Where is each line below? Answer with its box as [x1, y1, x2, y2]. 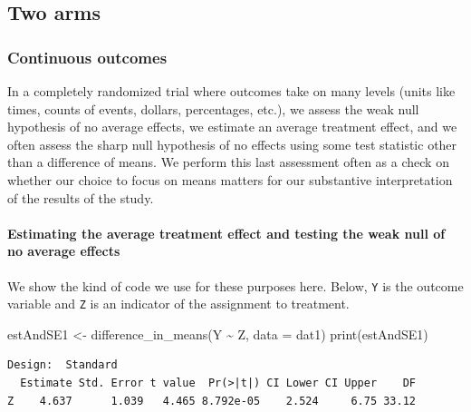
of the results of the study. [7, 188, 154, 207]
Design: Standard [7, 358, 118, 372]
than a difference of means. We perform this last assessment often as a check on [7, 152, 449, 172]
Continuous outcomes [7, 45, 168, 68]
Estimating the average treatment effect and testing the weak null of [7, 223, 446, 242]
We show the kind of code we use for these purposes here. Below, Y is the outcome [7, 276, 464, 295]
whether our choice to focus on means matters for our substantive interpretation [7, 170, 453, 189]
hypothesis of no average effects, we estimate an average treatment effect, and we [7, 117, 457, 136]
